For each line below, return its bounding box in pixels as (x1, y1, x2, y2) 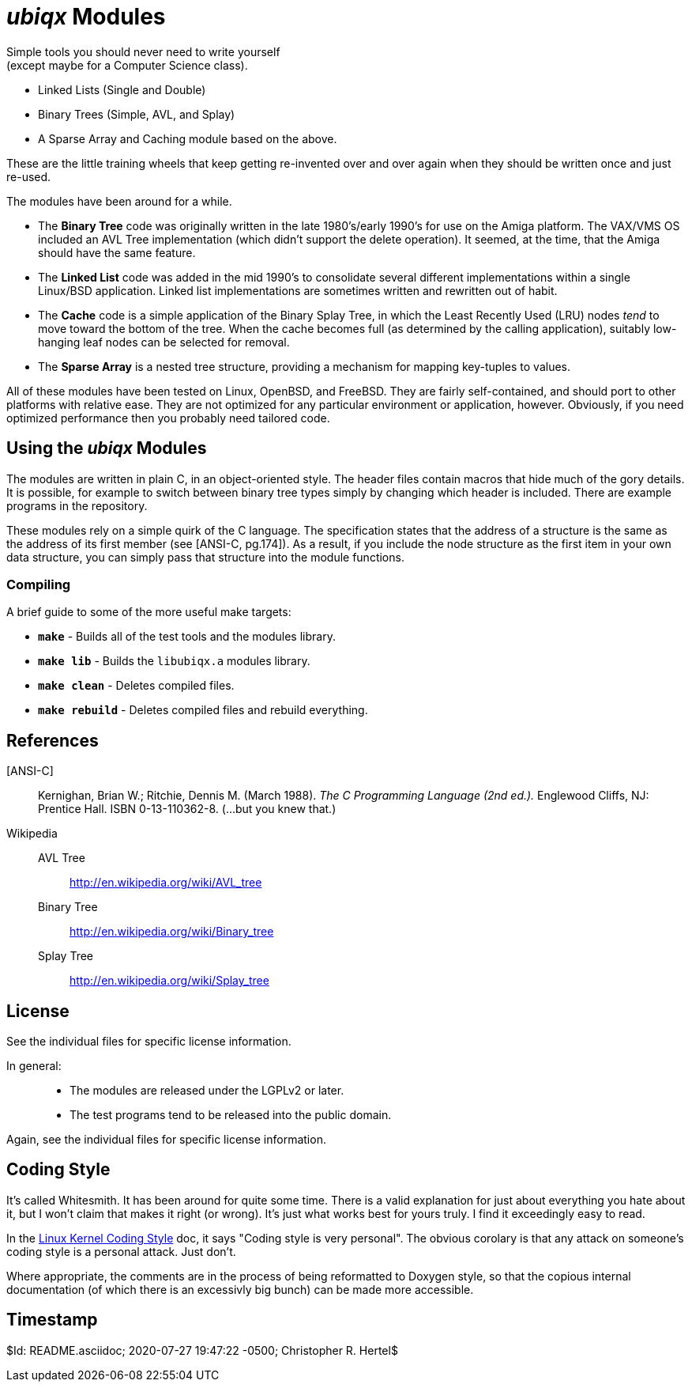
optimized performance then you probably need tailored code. (6, 410, 330, 425)
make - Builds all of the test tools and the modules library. (38, 630, 336, 644)
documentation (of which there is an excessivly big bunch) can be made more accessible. (6, 1282, 474, 1296)
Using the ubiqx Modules (6, 438, 207, 459)
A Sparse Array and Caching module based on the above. (38, 131, 337, 146)
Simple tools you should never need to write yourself (6, 44, 280, 59)
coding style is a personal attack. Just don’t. (6, 1244, 236, 1258)
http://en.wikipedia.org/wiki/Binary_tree (70, 925, 274, 939)
